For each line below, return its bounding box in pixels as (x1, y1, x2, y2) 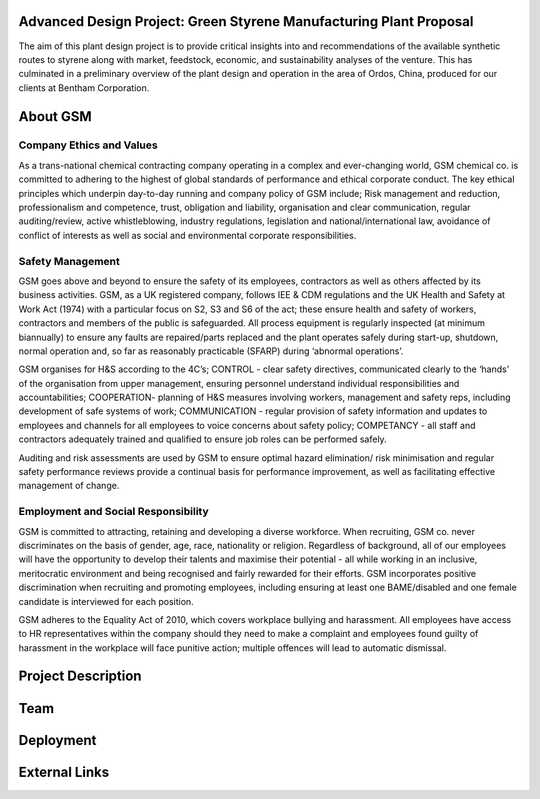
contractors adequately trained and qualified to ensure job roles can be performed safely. (18, 433, 387, 445)
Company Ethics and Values (18, 138, 159, 152)
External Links (18, 763, 110, 780)
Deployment (18, 731, 97, 749)
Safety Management (18, 254, 120, 268)
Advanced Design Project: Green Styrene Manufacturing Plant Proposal (18, 13, 474, 30)
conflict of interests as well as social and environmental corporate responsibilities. (18, 229, 357, 241)
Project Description (18, 668, 142, 685)
